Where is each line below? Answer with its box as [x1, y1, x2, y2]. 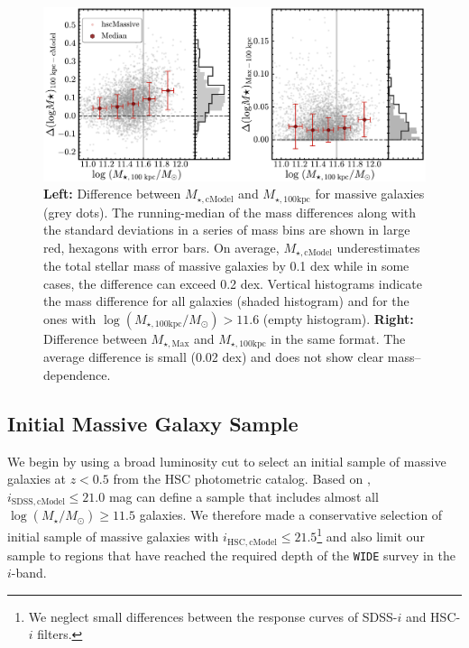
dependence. [43, 366, 111, 384]
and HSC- [405, 606, 461, 625]
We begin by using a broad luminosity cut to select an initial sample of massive [7, 451, 446, 470]
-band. [11, 563, 47, 582]
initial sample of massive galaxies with [7, 527, 219, 546]
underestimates [336, 237, 420, 256]
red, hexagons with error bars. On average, [43, 237, 280, 256]
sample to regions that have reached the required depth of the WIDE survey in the [7, 545, 455, 564]
